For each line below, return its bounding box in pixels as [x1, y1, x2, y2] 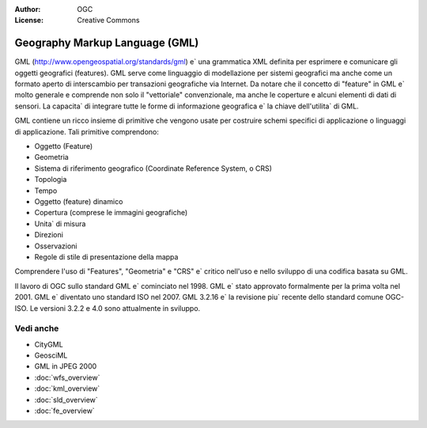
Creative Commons [77, 16, 140, 25]
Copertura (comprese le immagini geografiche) [34, 208, 188, 218]
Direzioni [34, 230, 63, 240]
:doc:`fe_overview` [34, 406, 95, 415]
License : [14, 16, 43, 25]
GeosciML [34, 350, 68, 360]
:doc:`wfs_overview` [34, 373, 100, 382]
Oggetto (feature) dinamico [34, 196, 123, 206]
